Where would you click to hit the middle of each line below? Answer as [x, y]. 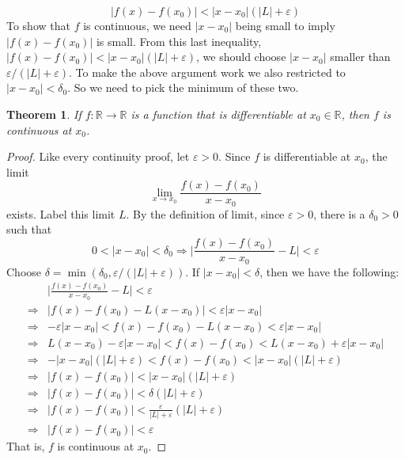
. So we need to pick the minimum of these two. [183, 87]
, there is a [339, 213]
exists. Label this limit [61, 213]
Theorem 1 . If [44, 114]
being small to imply [285, 25]
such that [29, 229]
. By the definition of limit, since [205, 213]
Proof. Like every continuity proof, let [98, 156]
